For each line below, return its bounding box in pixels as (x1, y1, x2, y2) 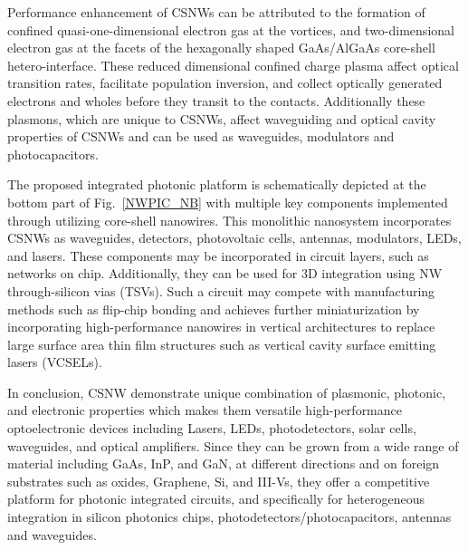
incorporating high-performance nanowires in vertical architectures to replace (7, 317, 435, 336)
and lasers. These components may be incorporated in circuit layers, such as (7, 246, 429, 265)
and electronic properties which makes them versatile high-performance (7, 400, 403, 420)
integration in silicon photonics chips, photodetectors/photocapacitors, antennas (7, 507, 452, 526)
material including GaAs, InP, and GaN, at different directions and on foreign (7, 454, 440, 473)
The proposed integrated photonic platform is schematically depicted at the (7, 175, 426, 194)
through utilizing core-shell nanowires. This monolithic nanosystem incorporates (7, 210, 452, 229)
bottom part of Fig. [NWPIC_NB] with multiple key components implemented (7, 192, 448, 211)
